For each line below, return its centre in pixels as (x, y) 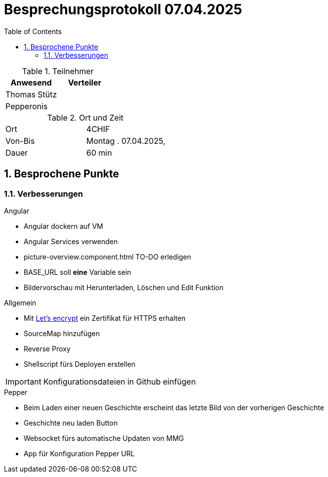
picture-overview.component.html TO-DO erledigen (108, 257)
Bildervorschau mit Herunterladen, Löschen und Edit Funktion (124, 287)
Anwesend (31, 82)
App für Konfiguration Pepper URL (79, 453)
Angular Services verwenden (71, 241)
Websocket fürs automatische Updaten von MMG (104, 438)
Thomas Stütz (31, 94)
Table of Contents (33, 31)
